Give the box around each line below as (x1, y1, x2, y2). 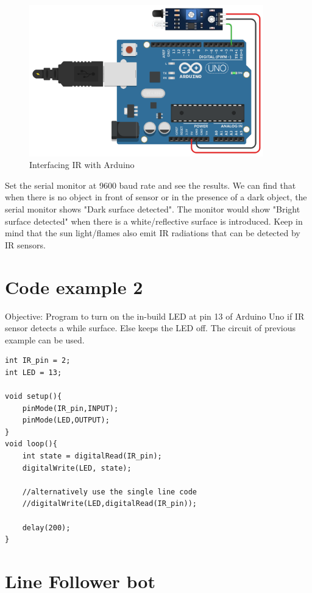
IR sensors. (5, 238, 46, 251)
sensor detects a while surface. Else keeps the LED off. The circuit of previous (5, 321, 296, 334)
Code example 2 (5, 274, 143, 299)
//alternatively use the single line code (22, 487, 197, 496)
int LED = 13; (5, 368, 62, 377)
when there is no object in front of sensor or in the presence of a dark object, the (5, 191, 307, 203)
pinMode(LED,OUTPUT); (22, 416, 110, 425)
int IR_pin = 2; (5, 356, 71, 365)
